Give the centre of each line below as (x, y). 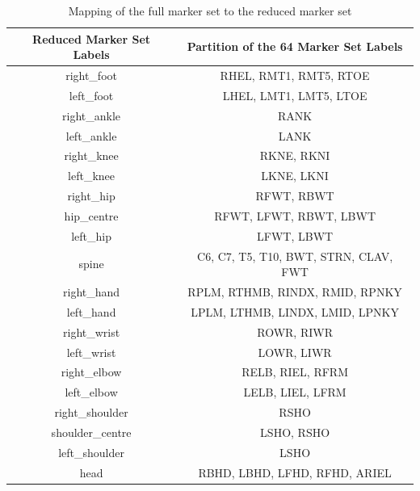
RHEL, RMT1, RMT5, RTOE (295, 76)
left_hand (91, 311)
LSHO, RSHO (295, 432)
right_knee (91, 155)
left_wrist (91, 352)
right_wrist (92, 332)
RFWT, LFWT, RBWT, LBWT (295, 215)
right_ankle (92, 115)
